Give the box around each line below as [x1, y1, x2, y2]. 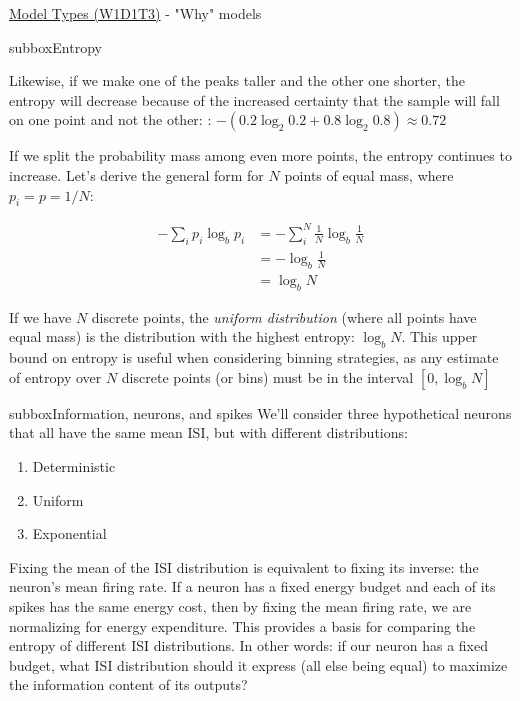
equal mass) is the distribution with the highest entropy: [9, 326, 355, 347]
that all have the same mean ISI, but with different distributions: [9, 422, 408, 443]
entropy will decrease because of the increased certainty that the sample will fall [9, 89, 500, 110]
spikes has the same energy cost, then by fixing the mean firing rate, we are [9, 596, 472, 616]
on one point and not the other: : [9, 109, 212, 130]
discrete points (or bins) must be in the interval [121, 366, 414, 387]
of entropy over [9, 366, 102, 387]
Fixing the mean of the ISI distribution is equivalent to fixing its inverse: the [9, 556, 479, 577]
